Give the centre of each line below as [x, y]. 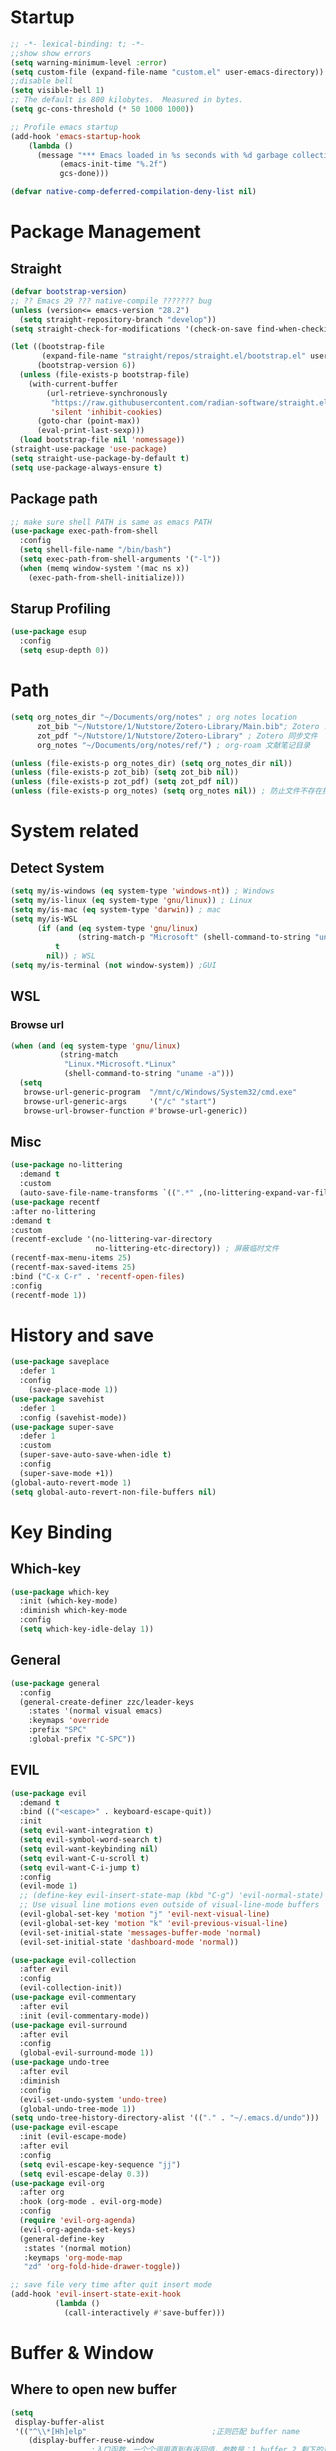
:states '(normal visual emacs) [95, 1711]
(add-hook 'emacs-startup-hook [75, 136]
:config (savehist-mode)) [73, 1417]
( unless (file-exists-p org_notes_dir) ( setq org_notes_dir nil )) [151, 763]
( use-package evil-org [57, 2183]
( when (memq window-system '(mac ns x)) [104, 568]
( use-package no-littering [66, 1165]
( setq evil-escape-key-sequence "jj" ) [100, 2164]
